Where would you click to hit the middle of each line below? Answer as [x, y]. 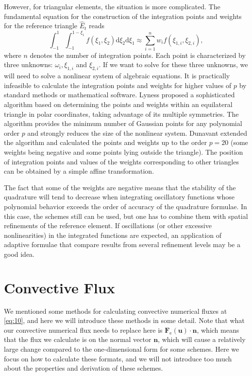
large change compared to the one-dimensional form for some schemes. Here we [122, 349]
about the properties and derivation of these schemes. [84, 368]
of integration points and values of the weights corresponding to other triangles [121, 161]
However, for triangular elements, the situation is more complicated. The [112, 6]
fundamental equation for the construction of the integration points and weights [123, 16]
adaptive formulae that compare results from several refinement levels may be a [122, 244]
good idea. [19, 254]
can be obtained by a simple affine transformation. [79, 171]
